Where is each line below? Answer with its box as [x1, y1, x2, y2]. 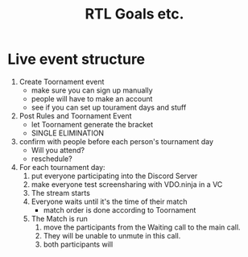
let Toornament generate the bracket [31, 119, 154, 129]
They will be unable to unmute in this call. [43, 230, 181, 240]
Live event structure [7, 50, 146, 68]
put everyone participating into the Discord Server [31, 171, 198, 180]
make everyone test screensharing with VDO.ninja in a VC [31, 179, 223, 189]
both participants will [43, 239, 114, 249]
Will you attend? [31, 145, 85, 155]
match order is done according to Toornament [43, 205, 196, 214]
